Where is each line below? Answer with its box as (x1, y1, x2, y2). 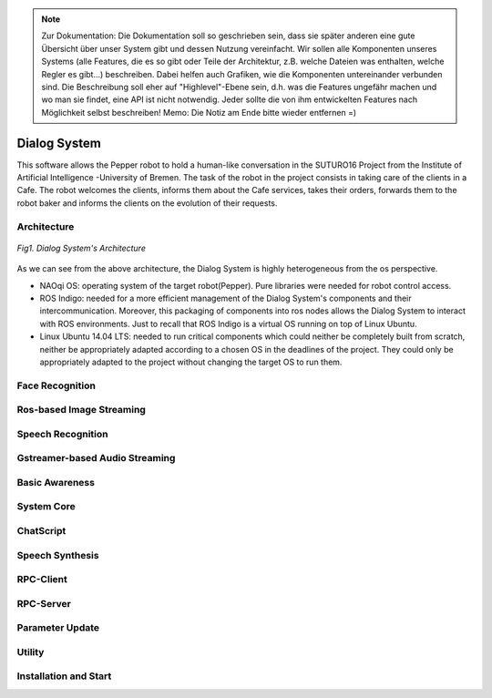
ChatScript (16, 525, 67, 538)
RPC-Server (16, 597, 72, 610)
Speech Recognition (16, 427, 108, 440)
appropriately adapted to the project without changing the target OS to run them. (39, 356, 343, 367)
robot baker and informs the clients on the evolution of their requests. (16, 197, 278, 209)
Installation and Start (16, 670, 112, 683)
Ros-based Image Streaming (16, 404, 146, 416)
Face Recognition (16, 379, 96, 392)
